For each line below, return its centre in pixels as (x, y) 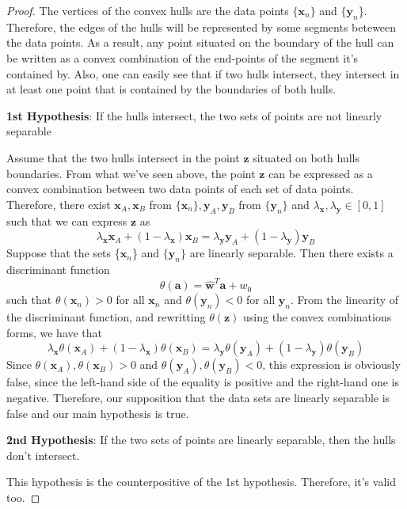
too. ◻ (23, 497)
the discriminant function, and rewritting (106, 317)
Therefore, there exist (59, 204)
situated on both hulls (306, 157)
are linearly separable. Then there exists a (291, 253)
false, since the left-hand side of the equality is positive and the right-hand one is (203, 382)
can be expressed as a (321, 173)
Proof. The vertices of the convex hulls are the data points (148, 10)
